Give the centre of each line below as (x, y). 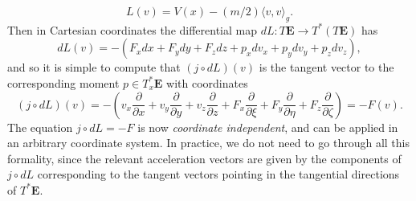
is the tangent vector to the (326, 67)
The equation (40, 127)
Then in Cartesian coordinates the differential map (132, 29)
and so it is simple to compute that (94, 67)
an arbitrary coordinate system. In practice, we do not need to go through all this (208, 143)
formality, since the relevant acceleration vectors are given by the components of (204, 158)
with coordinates (207, 82)
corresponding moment (63, 82)
